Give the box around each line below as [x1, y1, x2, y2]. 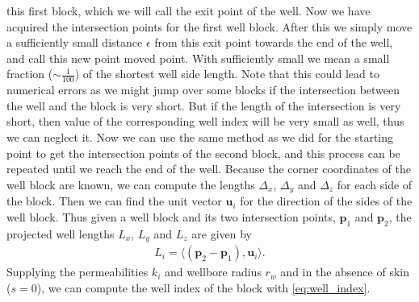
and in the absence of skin [280, 263, 409, 280]
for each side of [337, 176, 413, 192]
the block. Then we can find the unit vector [6, 192, 222, 209]
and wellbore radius [164, 263, 262, 280]
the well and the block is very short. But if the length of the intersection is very [6, 97, 401, 114]
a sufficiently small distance [6, 34, 143, 51]
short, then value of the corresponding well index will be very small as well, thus [6, 113, 404, 130]
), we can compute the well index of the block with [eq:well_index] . [36, 279, 371, 296]
